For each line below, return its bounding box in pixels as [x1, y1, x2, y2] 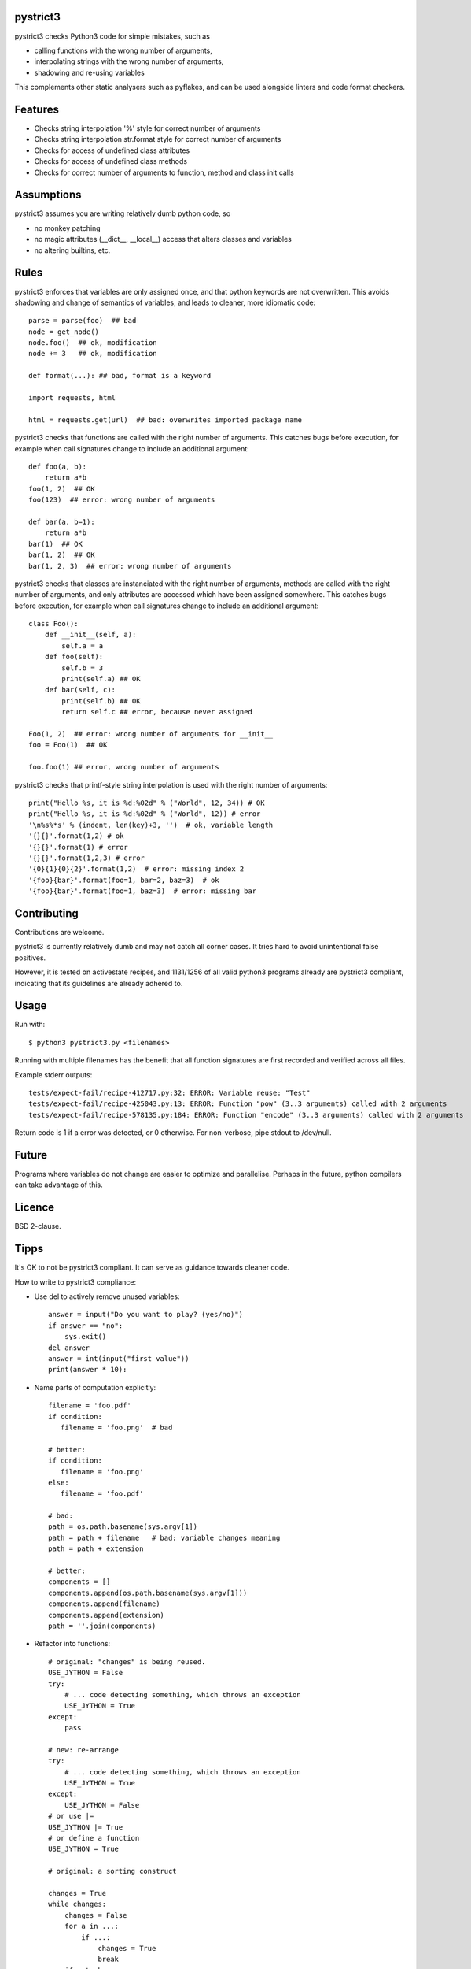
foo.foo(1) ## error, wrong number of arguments [28, 762, 219, 772]
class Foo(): [28, 619, 79, 629]
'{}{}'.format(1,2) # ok [28, 832, 124, 840]
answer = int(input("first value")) [48, 1355, 190, 1363]
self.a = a [61, 641, 104, 650]
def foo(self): [44, 652, 104, 662]
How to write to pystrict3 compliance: [14, 1277, 137, 1287]
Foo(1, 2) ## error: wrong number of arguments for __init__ [28, 729, 274, 738]
